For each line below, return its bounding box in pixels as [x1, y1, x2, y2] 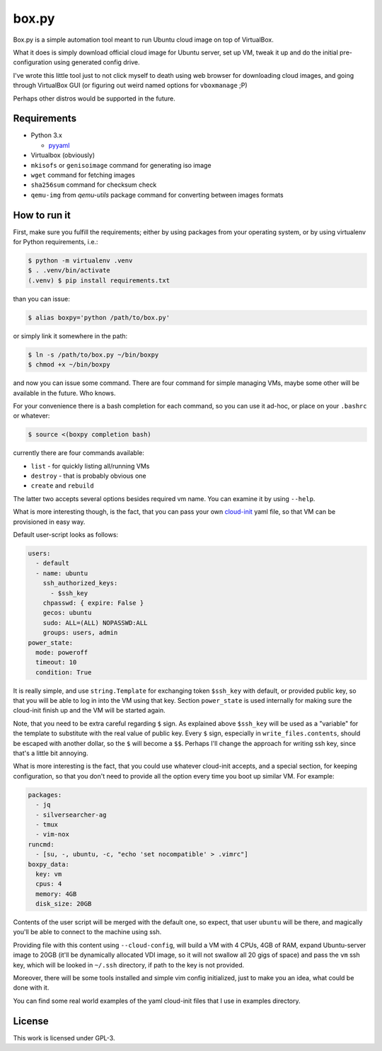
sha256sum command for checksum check [30, 180, 157, 189]
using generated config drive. [53, 58, 141, 67]
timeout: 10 [35, 658, 77, 667]
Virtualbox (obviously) [30, 151, 95, 159]
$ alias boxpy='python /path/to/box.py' [28, 314, 170, 321]
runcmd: [28, 840, 54, 849]
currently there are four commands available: [13, 449, 144, 457]
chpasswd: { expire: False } [42, 599, 144, 607]
